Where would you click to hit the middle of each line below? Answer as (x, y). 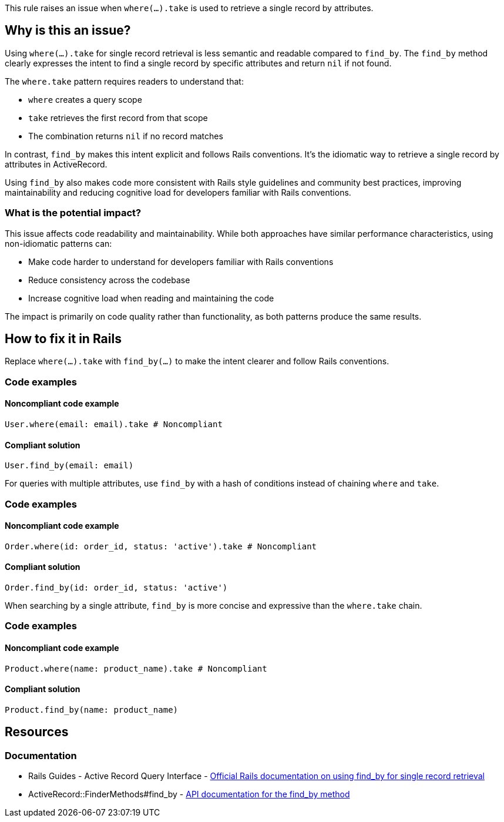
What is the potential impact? (73, 213)
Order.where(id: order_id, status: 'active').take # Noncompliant (161, 546)
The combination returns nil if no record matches (126, 136)
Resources (37, 732)
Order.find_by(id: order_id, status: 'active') (116, 588)
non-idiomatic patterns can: (58, 243)
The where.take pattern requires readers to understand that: (124, 81)
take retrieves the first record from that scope (118, 118)
